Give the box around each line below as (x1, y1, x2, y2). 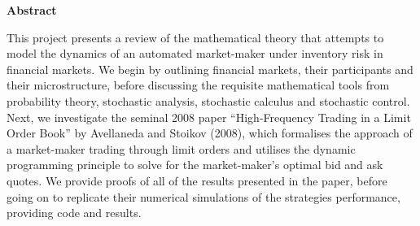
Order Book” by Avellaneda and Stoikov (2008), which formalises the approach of (7, 124, 413, 141)
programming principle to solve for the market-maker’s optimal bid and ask (7, 156, 383, 173)
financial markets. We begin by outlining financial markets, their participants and (7, 60, 413, 77)
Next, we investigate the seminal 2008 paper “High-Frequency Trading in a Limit (7, 108, 411, 125)
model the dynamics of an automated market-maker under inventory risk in (7, 45, 383, 62)
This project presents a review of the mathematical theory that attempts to (7, 28, 384, 46)
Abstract (7, 2, 57, 18)
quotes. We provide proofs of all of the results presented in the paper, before (7, 172, 387, 189)
